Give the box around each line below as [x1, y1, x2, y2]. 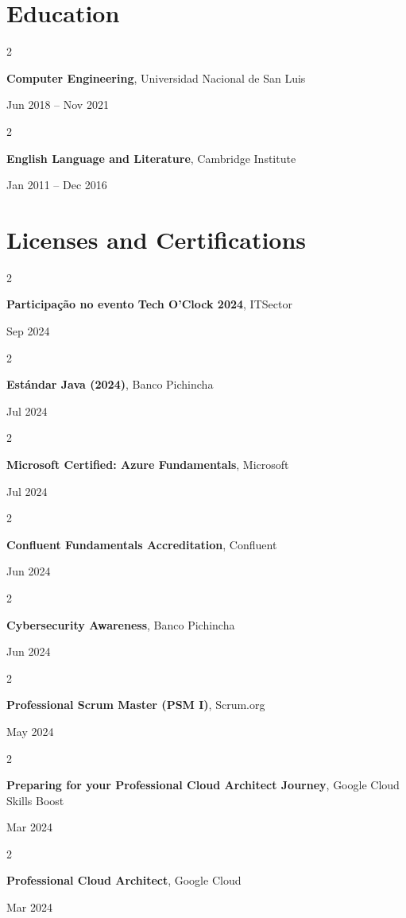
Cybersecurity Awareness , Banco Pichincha [6, 616, 235, 633]
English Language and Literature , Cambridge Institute [6, 149, 296, 166]
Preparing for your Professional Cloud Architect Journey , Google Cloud [6, 777, 400, 793]
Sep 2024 [6, 323, 50, 339]
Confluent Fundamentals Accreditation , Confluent [6, 536, 277, 552]
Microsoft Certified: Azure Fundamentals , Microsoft [6, 455, 289, 472]
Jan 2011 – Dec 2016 [6, 176, 107, 193]
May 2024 [6, 722, 54, 739]
